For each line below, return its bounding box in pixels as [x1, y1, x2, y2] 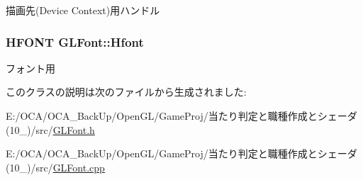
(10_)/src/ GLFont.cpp [6, 159, 105, 174]
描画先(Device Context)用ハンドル [6, 3, 160, 17]
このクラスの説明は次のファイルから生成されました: [6, 84, 247, 99]
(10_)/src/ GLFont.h [6, 122, 95, 137]
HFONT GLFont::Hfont [6, 33, 144, 50]
